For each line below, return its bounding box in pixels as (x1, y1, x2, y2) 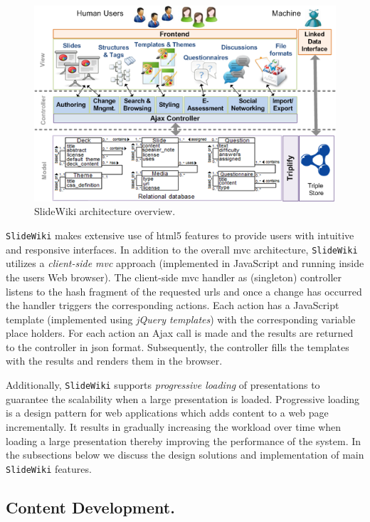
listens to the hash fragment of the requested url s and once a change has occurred (6, 283, 362, 298)
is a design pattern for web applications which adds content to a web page (6, 405, 329, 420)
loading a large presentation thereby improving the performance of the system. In (6, 433, 361, 448)
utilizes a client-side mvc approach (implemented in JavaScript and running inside (6, 256, 364, 271)
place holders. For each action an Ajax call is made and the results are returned (6, 325, 354, 340)
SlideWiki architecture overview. (34, 204, 176, 219)
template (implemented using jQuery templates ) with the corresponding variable (6, 311, 356, 326)
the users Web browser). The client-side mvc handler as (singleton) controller (6, 269, 342, 284)
